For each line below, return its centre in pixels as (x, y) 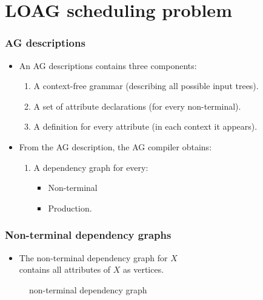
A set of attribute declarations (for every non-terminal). (137, 106)
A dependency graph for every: (91, 167)
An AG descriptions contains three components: (108, 65)
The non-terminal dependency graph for (93, 257)
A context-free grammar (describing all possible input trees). (146, 86)
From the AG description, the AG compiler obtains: (115, 146)
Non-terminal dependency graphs (88, 235)
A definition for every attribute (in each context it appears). (145, 126)
